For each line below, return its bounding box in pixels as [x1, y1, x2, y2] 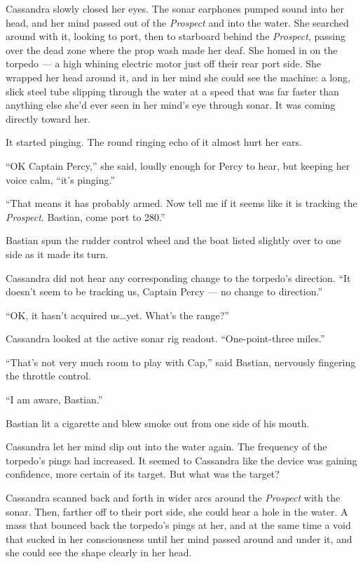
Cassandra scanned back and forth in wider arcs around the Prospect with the [6, 490, 341, 505]
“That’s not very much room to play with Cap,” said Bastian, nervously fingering [6, 354, 356, 369]
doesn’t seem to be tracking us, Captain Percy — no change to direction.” [6, 284, 323, 299]
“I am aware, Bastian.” [6, 392, 103, 407]
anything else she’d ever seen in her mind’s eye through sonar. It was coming [6, 98, 336, 112]
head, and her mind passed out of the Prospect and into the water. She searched [6, 15, 349, 29]
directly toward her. [6, 111, 91, 126]
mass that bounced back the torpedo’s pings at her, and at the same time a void [6, 518, 351, 532]
